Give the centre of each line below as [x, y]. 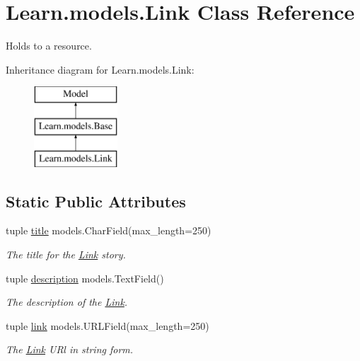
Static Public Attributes [96, 201]
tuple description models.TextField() [85, 278]
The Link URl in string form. [70, 349]
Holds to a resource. [49, 46]
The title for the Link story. [66, 254]
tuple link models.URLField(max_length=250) [108, 325]
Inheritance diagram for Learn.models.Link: [100, 69]
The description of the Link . [67, 302]
